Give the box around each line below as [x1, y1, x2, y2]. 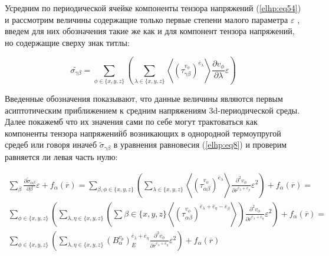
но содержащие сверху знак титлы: [5, 36, 130, 48]
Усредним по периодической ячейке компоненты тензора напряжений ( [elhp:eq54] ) [5, 2, 301, 14]
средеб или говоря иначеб [5, 138, 97, 151]
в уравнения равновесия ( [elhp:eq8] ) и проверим [113, 138, 287, 151]
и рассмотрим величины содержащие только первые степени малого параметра [5, 13, 288, 25]
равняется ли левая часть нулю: [5, 150, 118, 162]
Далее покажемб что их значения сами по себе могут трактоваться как [5, 115, 258, 128]
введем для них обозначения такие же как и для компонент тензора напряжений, [5, 25, 295, 37]
